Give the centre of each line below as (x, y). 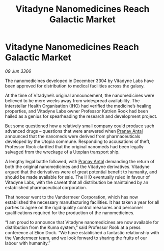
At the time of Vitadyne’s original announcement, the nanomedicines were (80, 95)
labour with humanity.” (28, 243)
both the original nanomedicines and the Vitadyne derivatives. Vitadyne (77, 167)
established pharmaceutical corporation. (46, 187)
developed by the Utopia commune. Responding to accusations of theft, (78, 141)
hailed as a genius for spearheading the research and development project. (81, 116)
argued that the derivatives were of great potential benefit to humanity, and (81, 172)
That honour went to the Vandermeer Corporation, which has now (72, 197)
